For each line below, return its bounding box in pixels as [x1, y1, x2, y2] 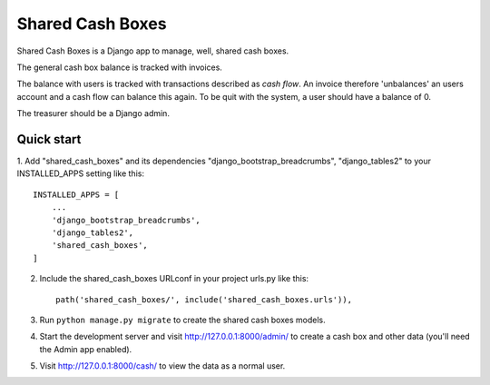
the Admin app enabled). [39, 343, 132, 354]
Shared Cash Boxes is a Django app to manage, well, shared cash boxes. [16, 45, 289, 56]
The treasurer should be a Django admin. [16, 108, 170, 119]
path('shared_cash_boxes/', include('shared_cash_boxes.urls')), [55, 294, 353, 304]
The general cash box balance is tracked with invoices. [16, 62, 222, 73]
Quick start [16, 132, 82, 147]
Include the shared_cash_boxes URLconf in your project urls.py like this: [39, 273, 309, 284]
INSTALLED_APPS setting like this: [16, 168, 145, 179]
